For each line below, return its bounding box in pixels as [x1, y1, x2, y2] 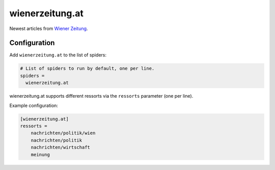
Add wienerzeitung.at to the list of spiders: [9, 52, 107, 58]
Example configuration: [9, 102, 59, 108]
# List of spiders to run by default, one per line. [20, 66, 155, 71]
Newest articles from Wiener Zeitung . [9, 25, 88, 32]
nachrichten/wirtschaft [31, 145, 90, 150]
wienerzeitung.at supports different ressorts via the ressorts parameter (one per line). [9, 93, 194, 99]
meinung [31, 152, 50, 157]
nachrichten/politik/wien [31, 130, 96, 136]
